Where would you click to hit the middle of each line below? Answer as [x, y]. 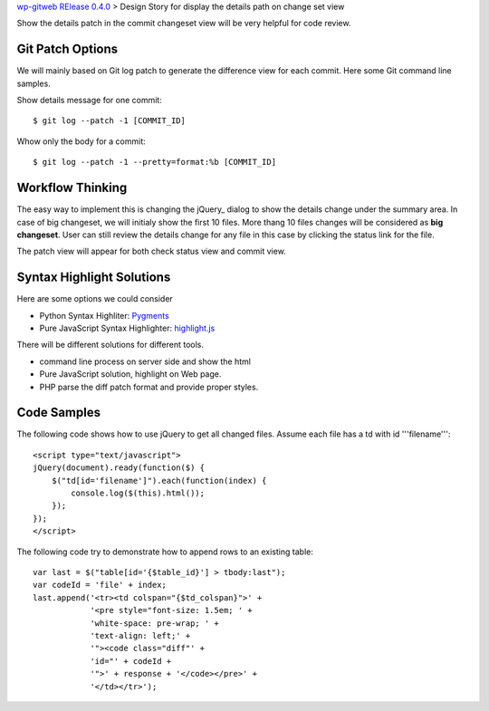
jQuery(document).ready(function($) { [119, 468]
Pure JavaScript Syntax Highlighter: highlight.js [127, 328]
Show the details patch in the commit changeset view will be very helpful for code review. [184, 24]
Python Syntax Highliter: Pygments [104, 315]
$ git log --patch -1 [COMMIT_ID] [109, 121]
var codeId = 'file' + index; [100, 585]
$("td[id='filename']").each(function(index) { [159, 480]
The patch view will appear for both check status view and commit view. [152, 251]
